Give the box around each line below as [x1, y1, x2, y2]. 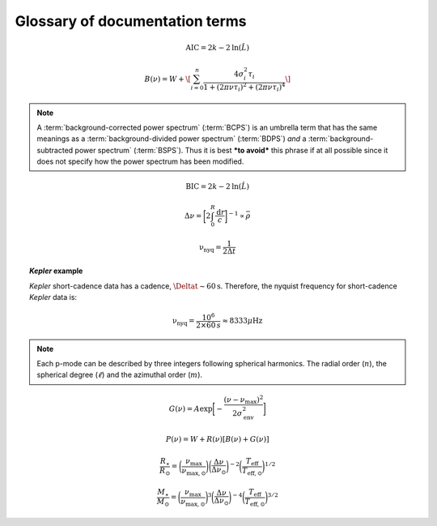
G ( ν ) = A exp [168, 404, 213, 413]
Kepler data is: [29, 292, 77, 301]
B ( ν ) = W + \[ [144, 74, 192, 83]
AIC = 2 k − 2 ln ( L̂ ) [185, 43, 250, 53]
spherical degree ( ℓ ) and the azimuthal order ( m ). [36, 370, 202, 380]
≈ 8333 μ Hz [222, 316, 263, 325]
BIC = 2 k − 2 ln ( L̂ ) [185, 182, 250, 191]
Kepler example [29, 266, 83, 276]
